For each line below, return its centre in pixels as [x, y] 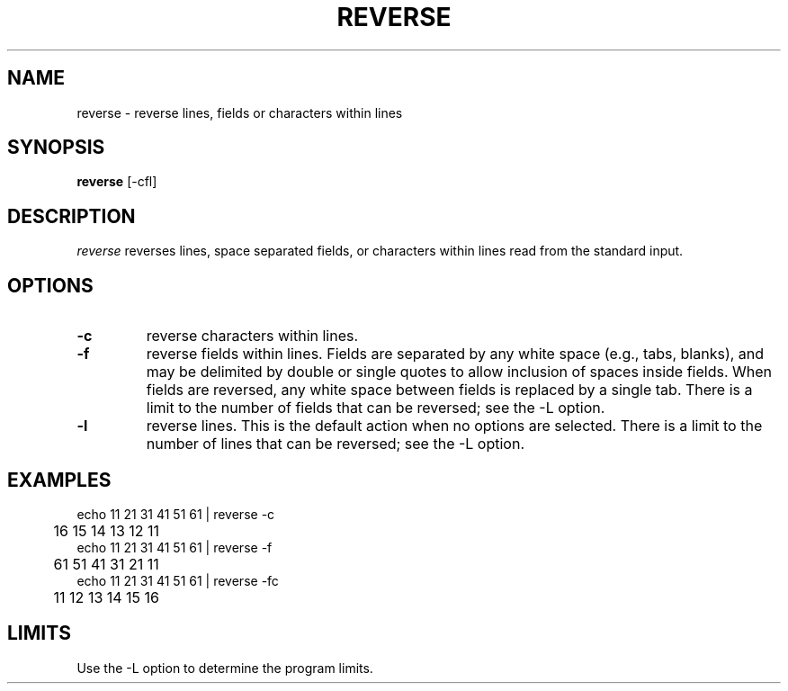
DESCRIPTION [72, 216]
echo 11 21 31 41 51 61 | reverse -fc [178, 580]
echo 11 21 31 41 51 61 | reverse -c [176, 514]
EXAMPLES [59, 480]
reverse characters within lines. [252, 336]
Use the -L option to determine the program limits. [225, 668]
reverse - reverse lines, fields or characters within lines [240, 112]
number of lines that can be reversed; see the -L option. [336, 444]
